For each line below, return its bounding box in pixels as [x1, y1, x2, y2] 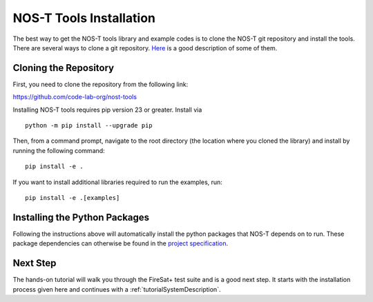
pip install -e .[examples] [25, 194, 120, 201]
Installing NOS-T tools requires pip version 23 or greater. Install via [12, 105, 202, 114]
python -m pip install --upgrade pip [25, 121, 153, 130]
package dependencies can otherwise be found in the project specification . [12, 239, 229, 248]
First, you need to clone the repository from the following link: [12, 80, 189, 88]
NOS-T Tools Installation [12, 10, 155, 26]
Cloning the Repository [12, 62, 114, 74]
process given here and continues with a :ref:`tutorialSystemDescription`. [12, 285, 221, 293]
